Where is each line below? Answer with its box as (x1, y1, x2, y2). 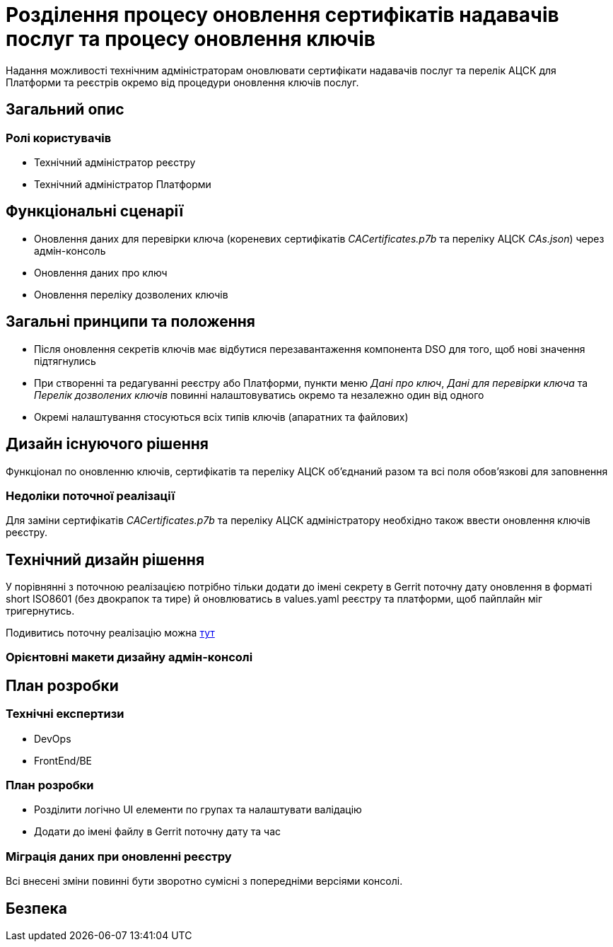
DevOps (34, 732, 71, 745)
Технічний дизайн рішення (6, 550, 205, 569)
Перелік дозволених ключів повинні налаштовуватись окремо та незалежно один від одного (34, 388, 484, 401)
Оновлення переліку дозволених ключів (34, 288, 228, 301)
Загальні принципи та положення (6, 313, 255, 331)
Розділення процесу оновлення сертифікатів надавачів (6, 3, 559, 27)
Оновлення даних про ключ (34, 266, 168, 279)
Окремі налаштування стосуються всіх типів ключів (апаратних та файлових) (34, 410, 409, 423)
